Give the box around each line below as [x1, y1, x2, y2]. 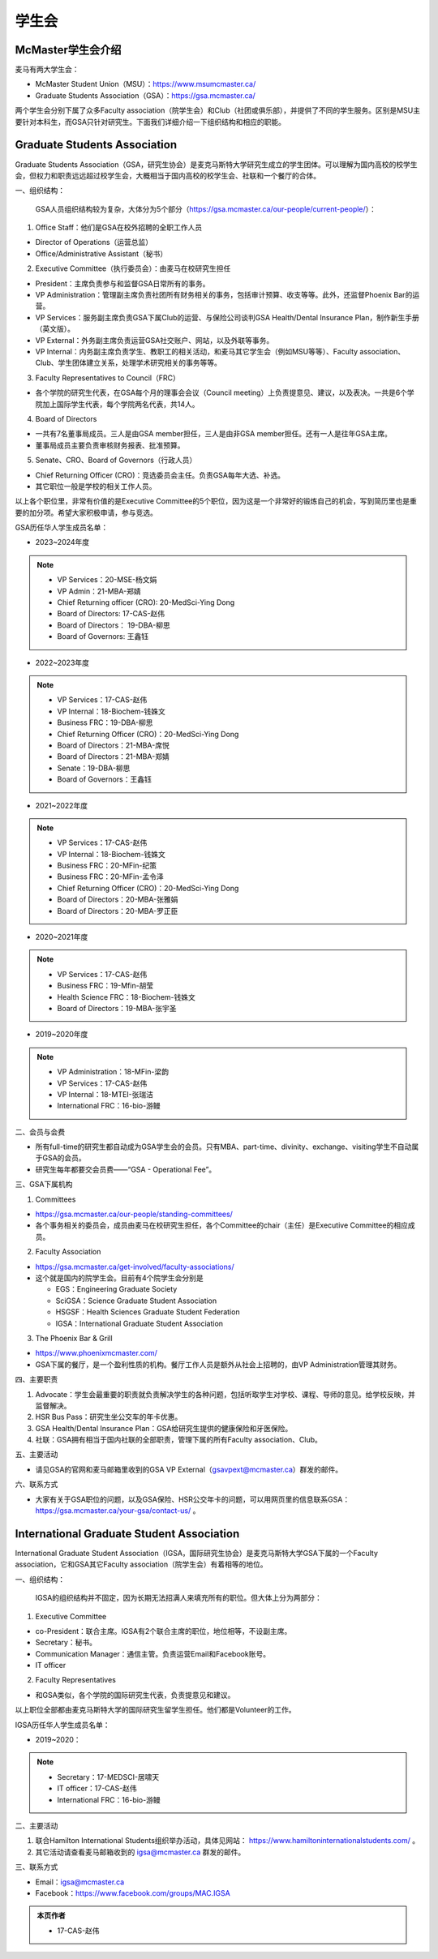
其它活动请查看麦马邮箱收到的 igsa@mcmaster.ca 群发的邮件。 [35, 1847, 246, 1857]
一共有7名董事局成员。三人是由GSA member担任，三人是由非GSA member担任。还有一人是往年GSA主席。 [35, 429, 393, 439]
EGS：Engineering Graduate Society [55, 1284, 178, 1294]
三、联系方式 [15, 1862, 58, 1872]
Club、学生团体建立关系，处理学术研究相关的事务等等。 [35, 358, 222, 368]
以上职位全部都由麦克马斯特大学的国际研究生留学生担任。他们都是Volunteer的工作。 [15, 1705, 296, 1715]
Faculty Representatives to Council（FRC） [35, 373, 180, 383]
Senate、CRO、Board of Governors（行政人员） [35, 455, 197, 465]
